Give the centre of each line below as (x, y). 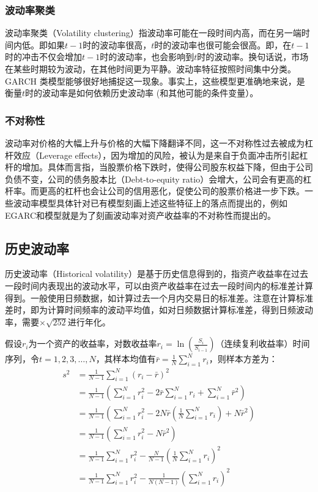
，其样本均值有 (126, 359)
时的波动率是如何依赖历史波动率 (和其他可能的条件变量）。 (142, 93)
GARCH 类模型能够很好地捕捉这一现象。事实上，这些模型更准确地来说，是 (155, 81)
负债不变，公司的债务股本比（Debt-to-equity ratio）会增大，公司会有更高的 (154, 179)
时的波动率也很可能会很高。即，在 (223, 44)
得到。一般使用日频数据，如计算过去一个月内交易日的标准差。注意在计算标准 (159, 297)
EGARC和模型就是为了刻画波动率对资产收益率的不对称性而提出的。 (141, 215)
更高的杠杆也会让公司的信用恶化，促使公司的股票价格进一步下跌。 (172, 191)
